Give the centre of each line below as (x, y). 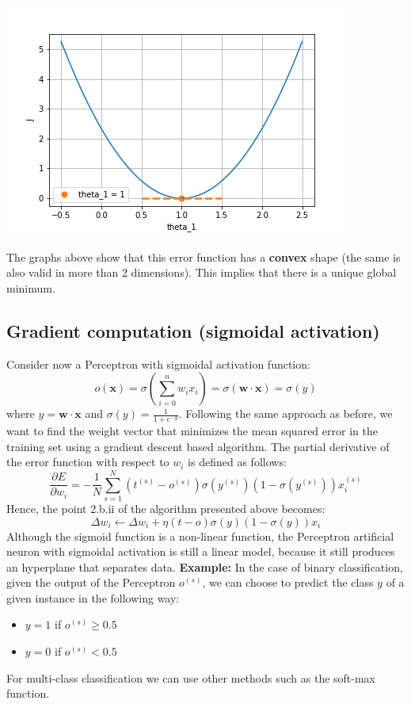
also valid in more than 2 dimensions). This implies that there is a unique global (202, 272)
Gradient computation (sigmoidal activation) (193, 330)
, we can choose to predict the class (288, 582)
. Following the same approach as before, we (285, 413)
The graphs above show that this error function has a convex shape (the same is (204, 256)
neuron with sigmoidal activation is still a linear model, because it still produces (201, 551)
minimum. (31, 287)
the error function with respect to (88, 462)
